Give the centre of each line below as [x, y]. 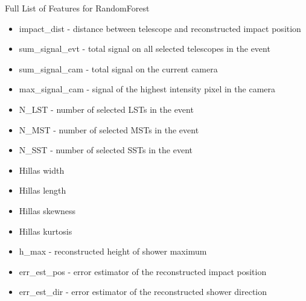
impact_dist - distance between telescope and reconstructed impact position [160, 28]
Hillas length [43, 190]
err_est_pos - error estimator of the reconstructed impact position [143, 271]
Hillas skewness [47, 210]
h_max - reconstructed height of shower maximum [113, 251]
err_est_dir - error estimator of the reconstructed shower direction [143, 292]
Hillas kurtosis [46, 231]
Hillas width [42, 170]
